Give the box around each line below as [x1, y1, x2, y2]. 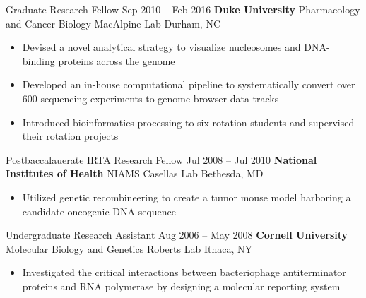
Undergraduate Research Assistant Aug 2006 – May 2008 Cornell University [6, 227, 348, 242]
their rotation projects [22, 129, 119, 143]
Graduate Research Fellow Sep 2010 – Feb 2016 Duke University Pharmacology [6, 2, 360, 16]
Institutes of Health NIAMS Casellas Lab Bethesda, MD [6, 166, 264, 181]
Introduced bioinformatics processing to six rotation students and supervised [22, 114, 355, 129]
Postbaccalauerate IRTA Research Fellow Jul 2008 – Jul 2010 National [6, 152, 317, 167]
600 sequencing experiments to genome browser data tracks [22, 90, 279, 105]
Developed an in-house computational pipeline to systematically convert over [22, 77, 355, 92]
